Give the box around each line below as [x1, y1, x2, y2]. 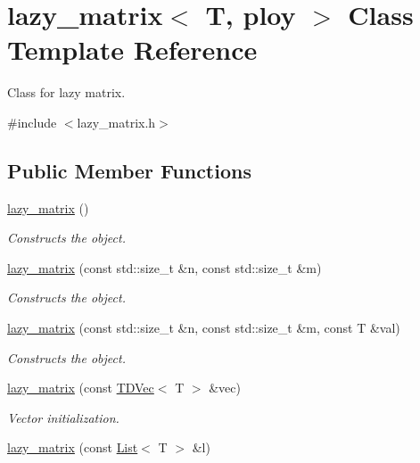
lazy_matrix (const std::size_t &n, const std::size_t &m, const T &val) [7, 318, 400, 337]
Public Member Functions [7, 156, 251, 184]
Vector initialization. [7, 408, 119, 426]
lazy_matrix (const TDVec [7, 378, 154, 397]
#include [7, 112, 57, 131]
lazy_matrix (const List [7, 438, 138, 457]
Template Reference [7, 31, 258, 68]
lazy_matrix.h [77, 112, 156, 131]
